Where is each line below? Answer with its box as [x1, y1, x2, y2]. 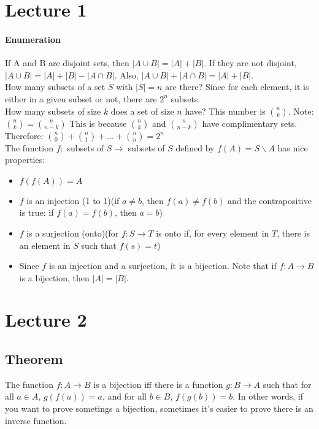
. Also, [114, 68, 139, 81]
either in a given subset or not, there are [5, 92, 157, 105]
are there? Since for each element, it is [165, 80, 309, 93]
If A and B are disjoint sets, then [5, 56, 129, 69]
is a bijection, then [19, 271, 90, 284]
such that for [263, 378, 312, 390]
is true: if [19, 206, 54, 219]
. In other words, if [233, 390, 304, 403]
